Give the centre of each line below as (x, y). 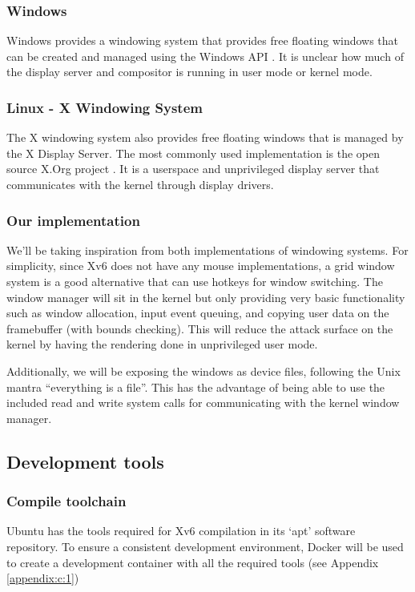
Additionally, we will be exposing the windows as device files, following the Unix (203, 371)
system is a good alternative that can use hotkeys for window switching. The (195, 281)
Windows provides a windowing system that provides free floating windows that (203, 40)
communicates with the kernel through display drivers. (140, 184)
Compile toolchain (66, 501)
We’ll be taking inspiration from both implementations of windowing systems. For (207, 250)
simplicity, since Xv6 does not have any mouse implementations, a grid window (201, 266)
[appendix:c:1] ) (43, 578)
